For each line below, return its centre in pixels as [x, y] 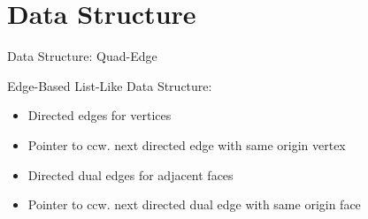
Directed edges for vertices [100, 115]
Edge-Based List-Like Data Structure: [110, 85]
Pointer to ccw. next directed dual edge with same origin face [194, 204]
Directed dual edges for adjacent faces [130, 174]
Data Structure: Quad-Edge [82, 56]
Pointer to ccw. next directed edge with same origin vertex [187, 144]
